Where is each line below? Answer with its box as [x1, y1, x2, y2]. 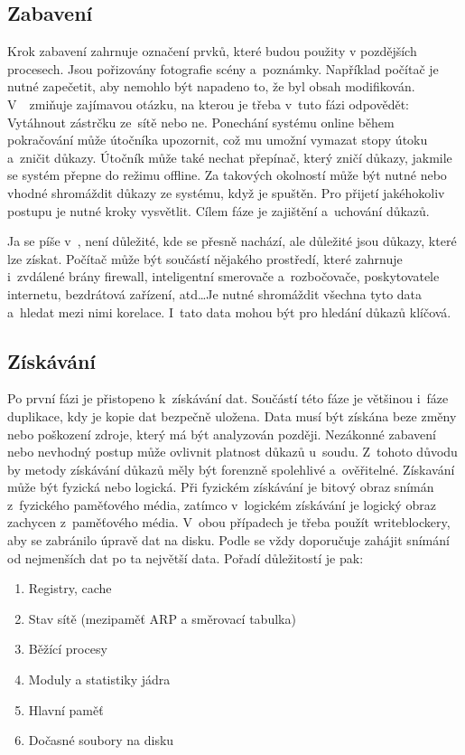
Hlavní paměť [28, 700, 104, 719]
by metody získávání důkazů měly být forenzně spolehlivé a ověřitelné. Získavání [7, 459, 455, 478]
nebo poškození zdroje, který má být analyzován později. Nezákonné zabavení [7, 424, 436, 443]
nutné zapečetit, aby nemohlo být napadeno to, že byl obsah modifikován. [7, 77, 415, 96]
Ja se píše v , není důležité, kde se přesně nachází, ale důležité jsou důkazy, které [7, 231, 457, 250]
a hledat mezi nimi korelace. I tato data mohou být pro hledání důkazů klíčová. [7, 302, 451, 321]
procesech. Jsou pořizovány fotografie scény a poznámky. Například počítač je [7, 59, 439, 78]
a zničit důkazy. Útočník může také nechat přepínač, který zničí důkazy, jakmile [7, 147, 452, 166]
